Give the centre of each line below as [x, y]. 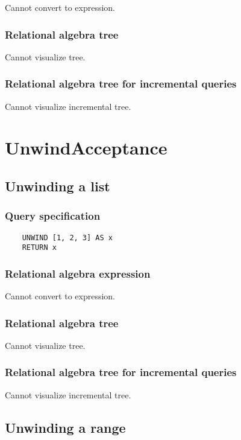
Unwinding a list [58, 186]
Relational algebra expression [78, 273]
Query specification [53, 216]
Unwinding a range [65, 427]
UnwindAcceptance [86, 148]
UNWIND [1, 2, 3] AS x [67, 238]
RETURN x [39, 248]
